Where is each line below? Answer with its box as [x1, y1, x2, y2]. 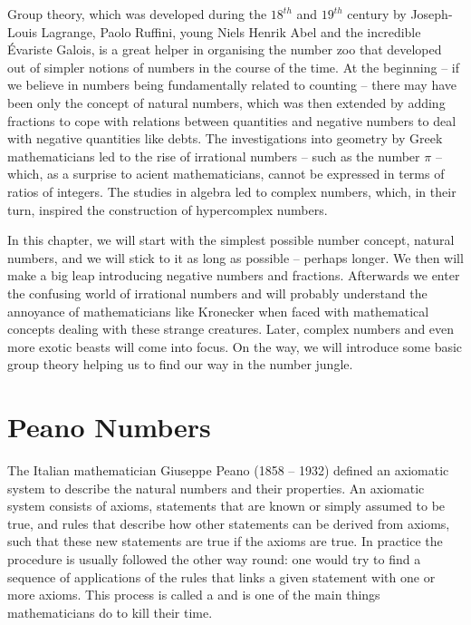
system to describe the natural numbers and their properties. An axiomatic [7, 478, 425, 497]
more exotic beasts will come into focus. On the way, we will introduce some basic [7, 337, 463, 356]
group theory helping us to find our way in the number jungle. [7, 355, 353, 374]
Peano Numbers [7, 408, 211, 445]
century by [347, 5, 407, 23]
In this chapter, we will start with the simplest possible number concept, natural [7, 230, 455, 249]
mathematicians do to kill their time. [7, 602, 213, 621]
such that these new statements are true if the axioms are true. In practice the [7, 532, 443, 551]
